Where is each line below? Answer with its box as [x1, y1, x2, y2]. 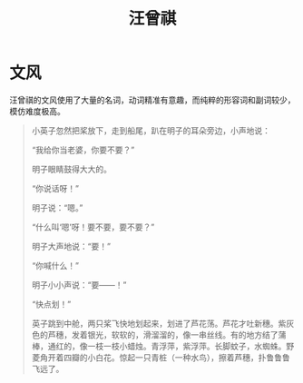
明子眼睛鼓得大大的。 [31, 163, 112, 174]
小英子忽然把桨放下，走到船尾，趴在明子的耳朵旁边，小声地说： [31, 124, 270, 136]
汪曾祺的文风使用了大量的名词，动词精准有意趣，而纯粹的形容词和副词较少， [9, 94, 296, 105]
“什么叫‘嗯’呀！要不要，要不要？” [31, 221, 155, 232]
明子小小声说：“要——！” [31, 279, 127, 290]
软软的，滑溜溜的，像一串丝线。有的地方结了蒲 [111, 329, 287, 340]
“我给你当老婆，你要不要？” [31, 144, 135, 155]
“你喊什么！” [31, 260, 80, 270]
